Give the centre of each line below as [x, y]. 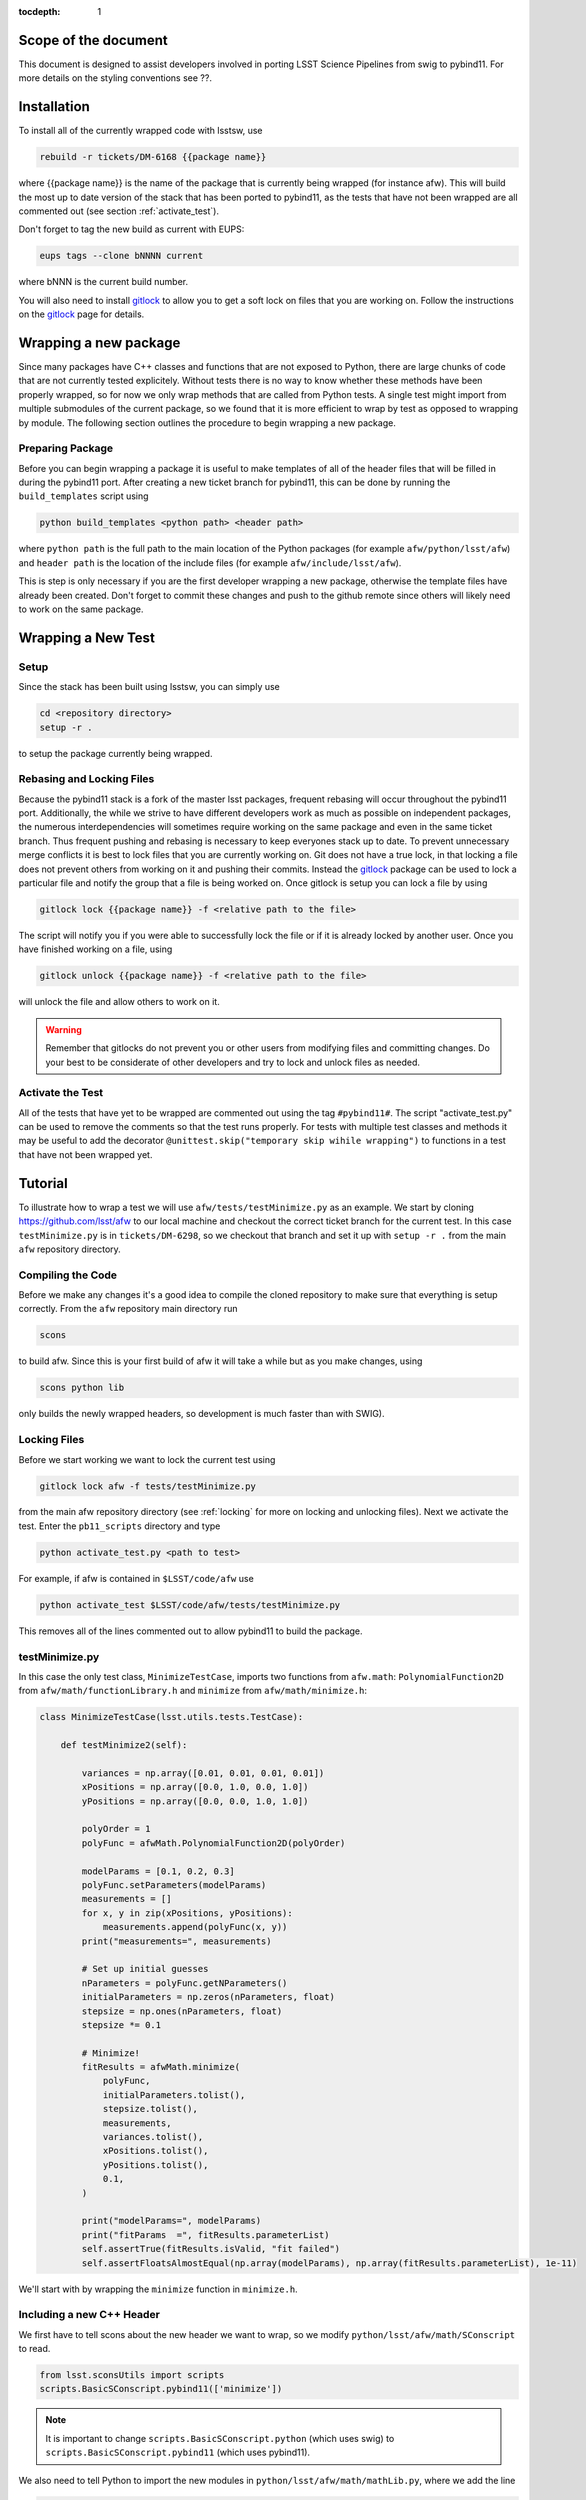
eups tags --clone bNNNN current [121, 256]
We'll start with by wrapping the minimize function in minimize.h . [158, 2289]
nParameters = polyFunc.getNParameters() [184, 1983]
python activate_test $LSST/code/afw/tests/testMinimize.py [190, 1604]
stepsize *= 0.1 [121, 2024]
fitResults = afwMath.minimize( [160, 2067]
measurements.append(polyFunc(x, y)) [195, 1927]
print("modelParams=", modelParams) [171, 2221]
